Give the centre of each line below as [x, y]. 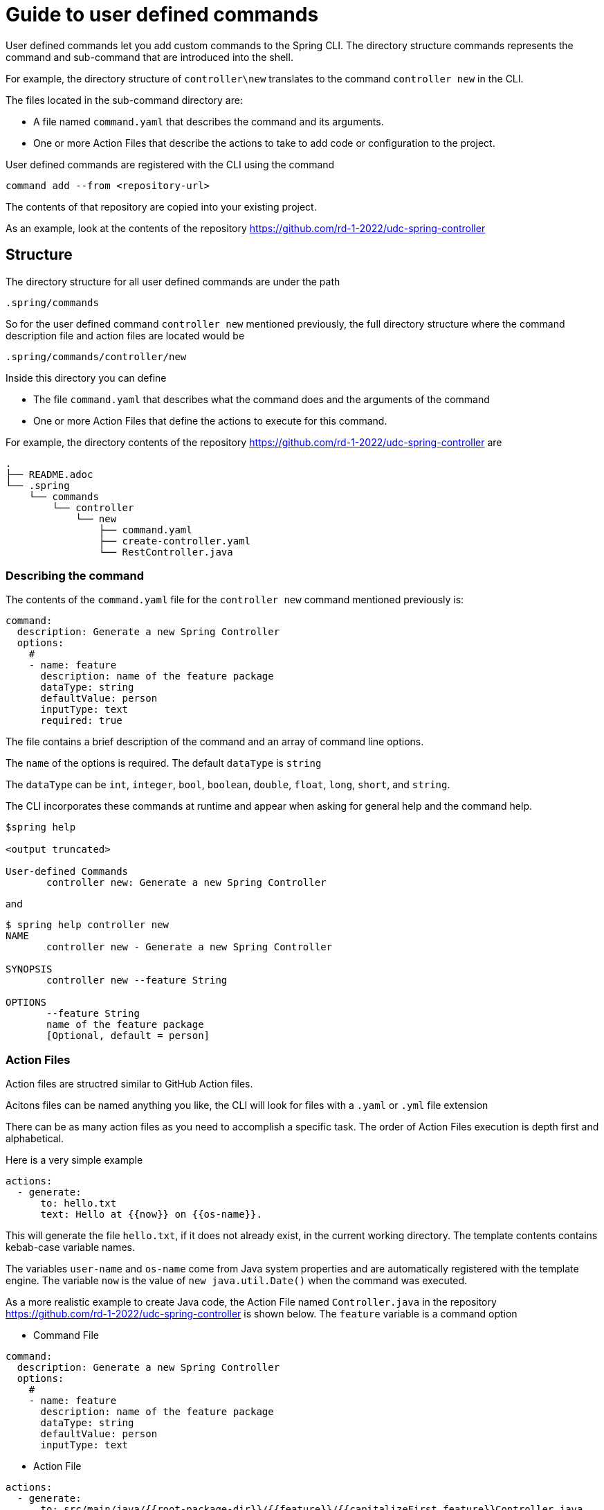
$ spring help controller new [88, 925]
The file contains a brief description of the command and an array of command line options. [215, 742]
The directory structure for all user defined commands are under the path [173, 281]
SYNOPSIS [29, 969]
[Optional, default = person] [128, 1036]
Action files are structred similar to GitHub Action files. [129, 1084]
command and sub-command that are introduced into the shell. [149, 57]
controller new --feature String [137, 980]
